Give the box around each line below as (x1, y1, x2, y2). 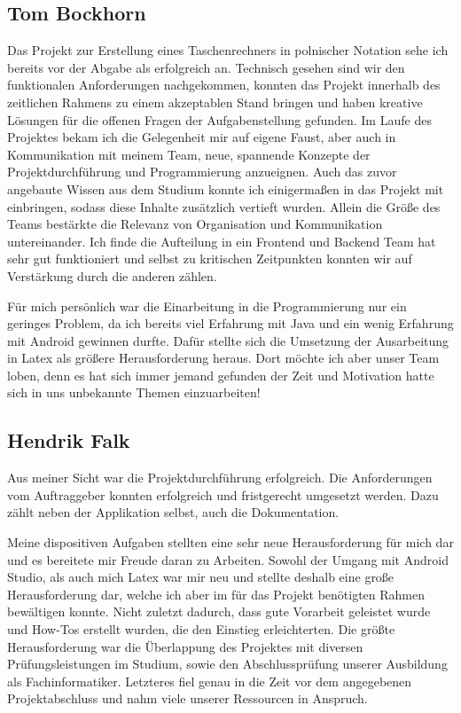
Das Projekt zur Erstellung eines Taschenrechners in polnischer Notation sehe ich (7, 41, 449, 59)
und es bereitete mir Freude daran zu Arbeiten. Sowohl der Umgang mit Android (7, 550, 449, 568)
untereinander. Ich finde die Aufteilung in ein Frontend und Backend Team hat (7, 231, 436, 250)
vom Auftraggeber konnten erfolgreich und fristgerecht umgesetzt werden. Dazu (7, 485, 439, 504)
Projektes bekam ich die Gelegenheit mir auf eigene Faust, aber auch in (7, 128, 396, 146)
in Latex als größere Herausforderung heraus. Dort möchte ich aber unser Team (7, 349, 440, 367)
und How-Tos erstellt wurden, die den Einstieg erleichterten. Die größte (7, 620, 395, 639)
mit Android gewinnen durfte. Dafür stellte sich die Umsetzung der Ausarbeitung (7, 331, 449, 349)
